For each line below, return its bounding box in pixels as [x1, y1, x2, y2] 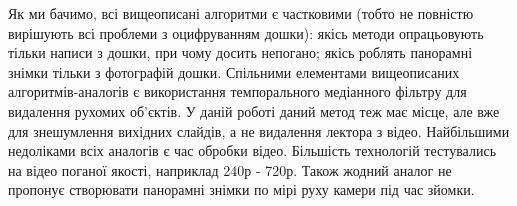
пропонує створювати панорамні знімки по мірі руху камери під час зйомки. [8, 179, 475, 200]
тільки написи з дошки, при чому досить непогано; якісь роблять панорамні [8, 42, 473, 63]
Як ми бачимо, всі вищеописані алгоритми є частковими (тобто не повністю [8, 3, 474, 23]
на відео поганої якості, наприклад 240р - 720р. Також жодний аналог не [8, 159, 452, 180]
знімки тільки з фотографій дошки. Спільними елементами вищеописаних [8, 61, 460, 82]
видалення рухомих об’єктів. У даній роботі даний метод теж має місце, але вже [8, 100, 500, 121]
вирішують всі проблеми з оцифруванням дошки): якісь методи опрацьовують [8, 22, 484, 43]
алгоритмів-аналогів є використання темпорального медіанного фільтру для [8, 81, 467, 102]
